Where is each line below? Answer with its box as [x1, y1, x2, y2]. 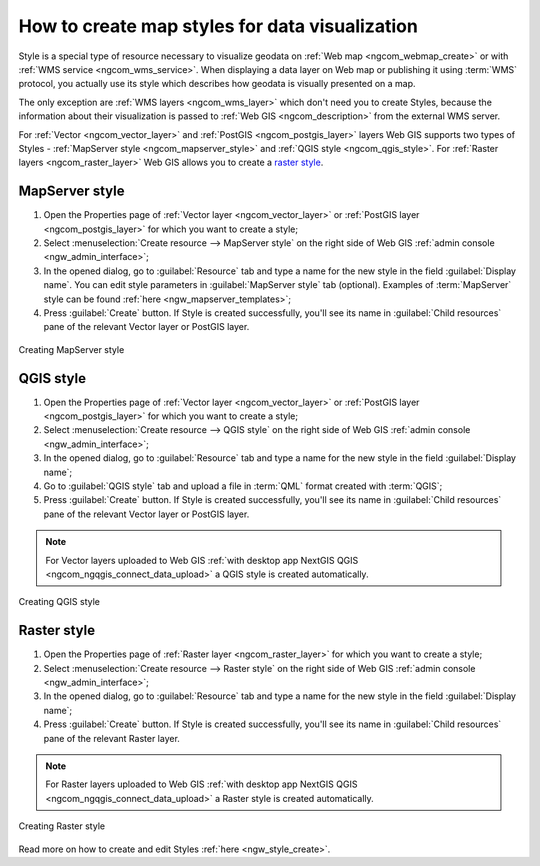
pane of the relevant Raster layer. [43, 732, 180, 744]
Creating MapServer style [18, 343, 125, 355]
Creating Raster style [18, 820, 105, 832]
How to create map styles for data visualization [18, 15, 419, 37]
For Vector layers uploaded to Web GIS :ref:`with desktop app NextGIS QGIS [45, 554, 359, 566]
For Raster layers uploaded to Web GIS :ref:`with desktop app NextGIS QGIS [45, 778, 358, 790]
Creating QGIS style [18, 596, 100, 608]
